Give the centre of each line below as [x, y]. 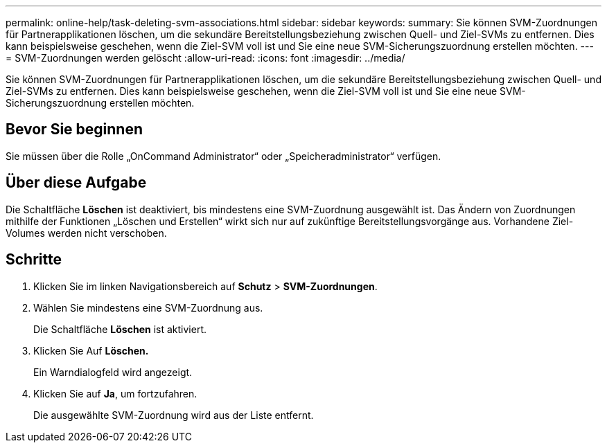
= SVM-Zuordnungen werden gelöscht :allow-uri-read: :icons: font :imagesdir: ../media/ [205, 58]
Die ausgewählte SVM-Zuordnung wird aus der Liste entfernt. [174, 415]
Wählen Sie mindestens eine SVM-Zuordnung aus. [148, 307]
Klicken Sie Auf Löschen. [91, 350]
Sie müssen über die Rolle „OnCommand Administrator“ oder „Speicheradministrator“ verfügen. [223, 156]
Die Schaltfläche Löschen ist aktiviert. [120, 329]
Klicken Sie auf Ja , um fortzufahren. [115, 393]
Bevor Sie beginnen [74, 129]
